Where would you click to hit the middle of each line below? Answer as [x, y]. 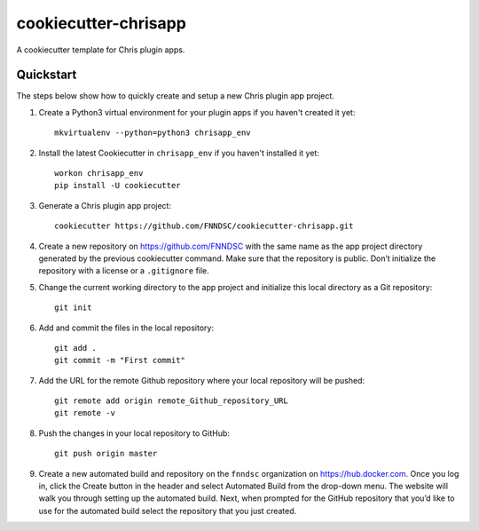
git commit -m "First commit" [120, 361]
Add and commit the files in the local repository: [126, 328]
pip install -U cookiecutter [118, 186]
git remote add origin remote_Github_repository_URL [171, 401]
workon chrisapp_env [99, 174]
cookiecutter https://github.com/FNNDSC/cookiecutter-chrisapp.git [204, 226]
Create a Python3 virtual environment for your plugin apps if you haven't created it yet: [197, 112]
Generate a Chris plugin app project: [105, 205]
